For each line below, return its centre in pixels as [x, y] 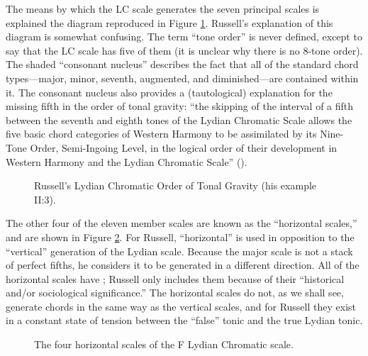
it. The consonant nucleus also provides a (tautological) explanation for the [169, 92]
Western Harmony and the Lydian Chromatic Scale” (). [127, 161]
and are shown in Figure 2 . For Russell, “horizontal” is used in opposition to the [180, 237]
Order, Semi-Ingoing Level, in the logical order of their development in [184, 147]
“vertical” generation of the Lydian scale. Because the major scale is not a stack [179, 251]
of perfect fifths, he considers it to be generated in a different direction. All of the [183, 265]
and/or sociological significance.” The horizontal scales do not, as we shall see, [175, 293]
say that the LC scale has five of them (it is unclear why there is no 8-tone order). [184, 50]
